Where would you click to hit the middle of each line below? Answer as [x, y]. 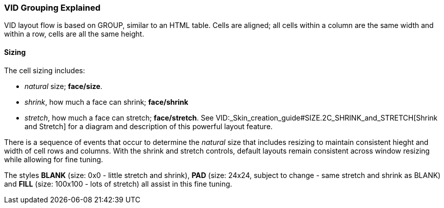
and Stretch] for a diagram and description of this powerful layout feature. [149, 126]
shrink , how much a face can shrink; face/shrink [106, 102]
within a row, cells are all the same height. [74, 34]
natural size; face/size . [64, 86]
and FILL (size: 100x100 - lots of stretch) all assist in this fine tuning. [118, 184]
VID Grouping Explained [52, 8]
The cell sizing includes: [45, 70]
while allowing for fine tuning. [54, 159]
